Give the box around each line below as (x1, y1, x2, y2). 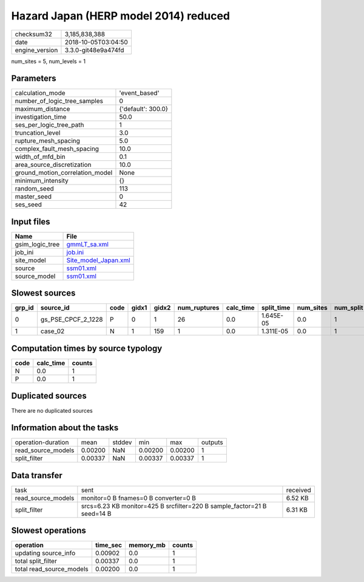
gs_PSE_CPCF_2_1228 (40, 316, 103, 324)
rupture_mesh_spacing (15, 137, 80, 145)
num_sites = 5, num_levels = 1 (11, 58, 86, 65)
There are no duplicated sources (11, 407, 93, 414)
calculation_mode (15, 89, 66, 97)
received (286, 486, 312, 494)
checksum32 (15, 30, 53, 38)
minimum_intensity (15, 177, 69, 185)
